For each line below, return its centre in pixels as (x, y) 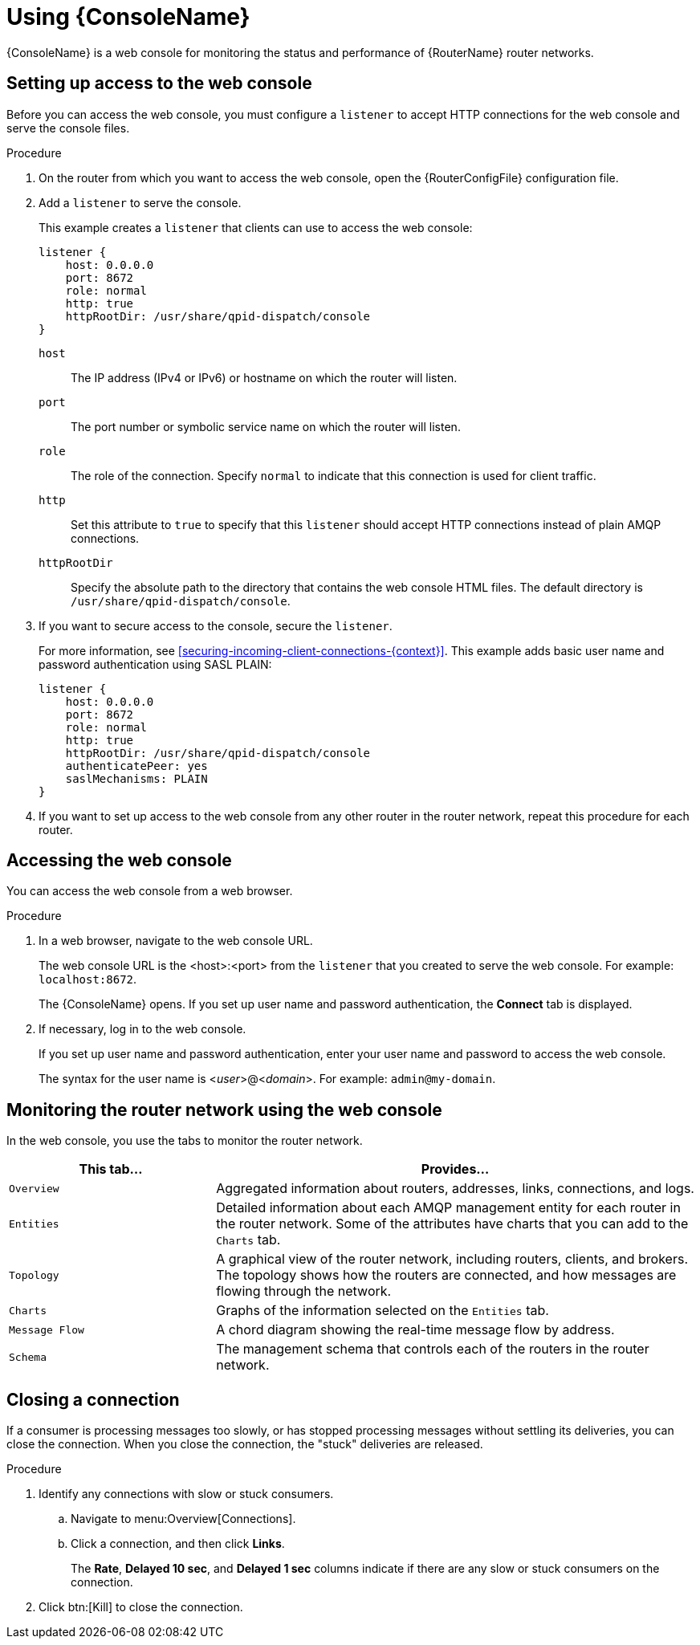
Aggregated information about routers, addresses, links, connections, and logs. (455, 1189)
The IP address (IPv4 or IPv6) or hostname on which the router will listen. (264, 377)
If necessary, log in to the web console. (142, 1029)
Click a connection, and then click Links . (178, 1544)
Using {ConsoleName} (128, 17)
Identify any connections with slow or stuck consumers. (186, 1494)
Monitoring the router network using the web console (224, 1110)
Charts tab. (248, 1240)
